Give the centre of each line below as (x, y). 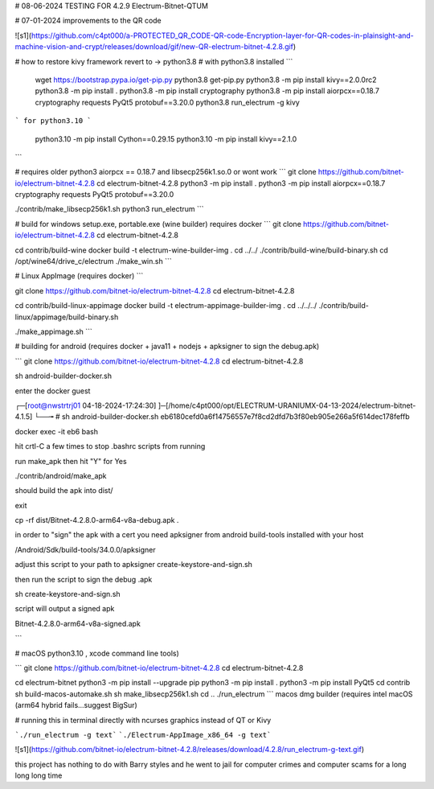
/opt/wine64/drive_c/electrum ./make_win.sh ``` (93, 261)
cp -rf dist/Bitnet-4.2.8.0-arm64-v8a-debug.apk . (97, 520)
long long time (39, 775)
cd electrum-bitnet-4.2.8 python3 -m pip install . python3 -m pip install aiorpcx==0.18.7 (241, 183)
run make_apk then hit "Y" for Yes (71, 461)
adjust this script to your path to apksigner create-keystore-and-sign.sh (134, 565)
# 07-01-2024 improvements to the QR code (88, 21)
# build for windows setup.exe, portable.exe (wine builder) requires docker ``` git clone (158, 224)
